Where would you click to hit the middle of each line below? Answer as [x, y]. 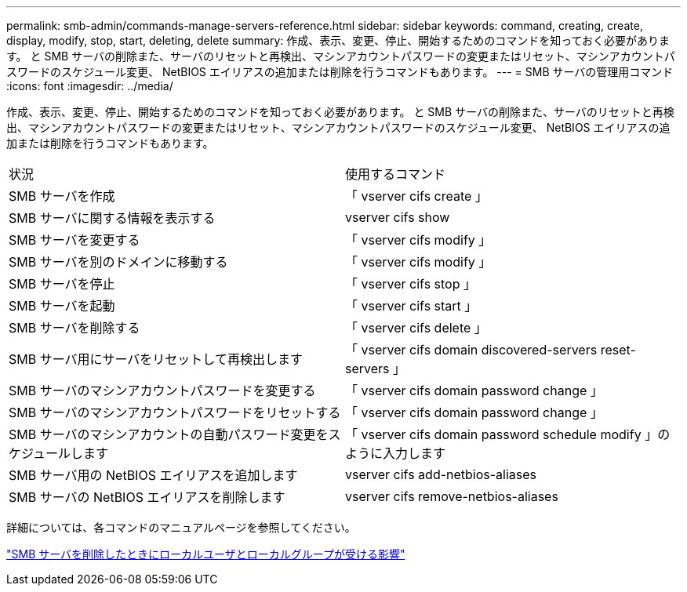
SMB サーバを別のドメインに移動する [118, 262]
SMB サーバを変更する [75, 240]
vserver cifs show [398, 217]
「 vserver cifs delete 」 [416, 328]
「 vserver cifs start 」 [411, 306]
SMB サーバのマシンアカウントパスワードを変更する [162, 390]
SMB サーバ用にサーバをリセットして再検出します [156, 359]
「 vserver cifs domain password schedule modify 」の [508, 434]
